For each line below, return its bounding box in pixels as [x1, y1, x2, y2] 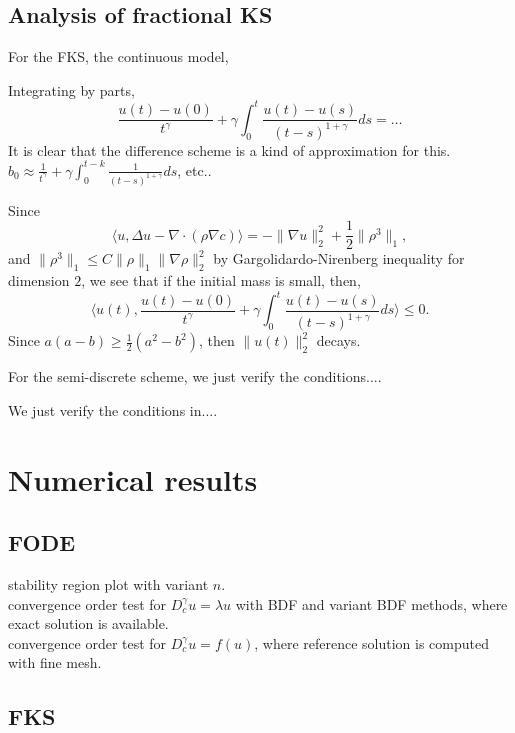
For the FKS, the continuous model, [8, 46, 229, 67]
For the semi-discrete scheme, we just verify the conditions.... [8, 366, 382, 387]
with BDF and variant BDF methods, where [235, 593, 508, 614]
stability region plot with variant [8, 574, 209, 595]
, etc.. [177, 159, 212, 180]
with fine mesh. [8, 652, 102, 673]
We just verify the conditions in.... [8, 399, 218, 420]
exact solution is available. [8, 613, 169, 634]
